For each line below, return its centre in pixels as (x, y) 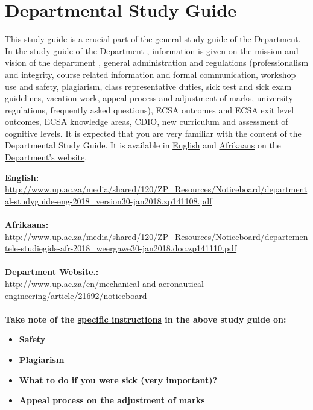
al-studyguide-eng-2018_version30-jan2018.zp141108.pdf (109, 200)
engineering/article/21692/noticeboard (76, 295)
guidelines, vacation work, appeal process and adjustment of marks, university (149, 98)
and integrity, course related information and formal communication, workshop (150, 74)
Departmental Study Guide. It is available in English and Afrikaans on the (143, 145)
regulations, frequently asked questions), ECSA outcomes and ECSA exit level (150, 109)
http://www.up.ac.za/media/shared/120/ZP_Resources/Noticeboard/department (156, 189)
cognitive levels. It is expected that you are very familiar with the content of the (153, 133)
